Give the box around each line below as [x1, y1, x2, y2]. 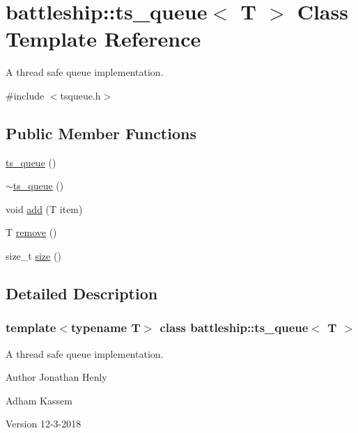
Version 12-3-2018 [6, 416, 81, 431]
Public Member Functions [6, 122, 196, 143]
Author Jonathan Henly [6, 370, 107, 384]
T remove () [6, 225, 57, 239]
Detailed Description [6, 283, 158, 304]
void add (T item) [6, 201, 83, 216]
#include [6, 88, 45, 102]
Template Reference [6, 24, 201, 53]
